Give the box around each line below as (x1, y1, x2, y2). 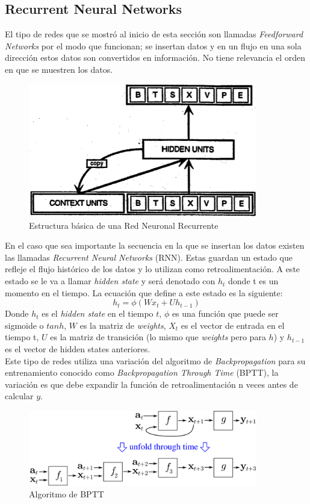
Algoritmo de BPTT (29, 488, 104, 500)
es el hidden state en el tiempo (42, 307, 153, 320)
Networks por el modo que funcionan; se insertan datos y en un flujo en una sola (5, 39, 302, 52)
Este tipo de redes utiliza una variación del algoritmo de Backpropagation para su (5, 354, 306, 367)
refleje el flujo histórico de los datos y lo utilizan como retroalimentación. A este (5, 263, 300, 275)
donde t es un (228, 275, 279, 287)
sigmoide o (5, 319, 44, 331)
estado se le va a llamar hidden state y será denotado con (5, 275, 215, 287)
